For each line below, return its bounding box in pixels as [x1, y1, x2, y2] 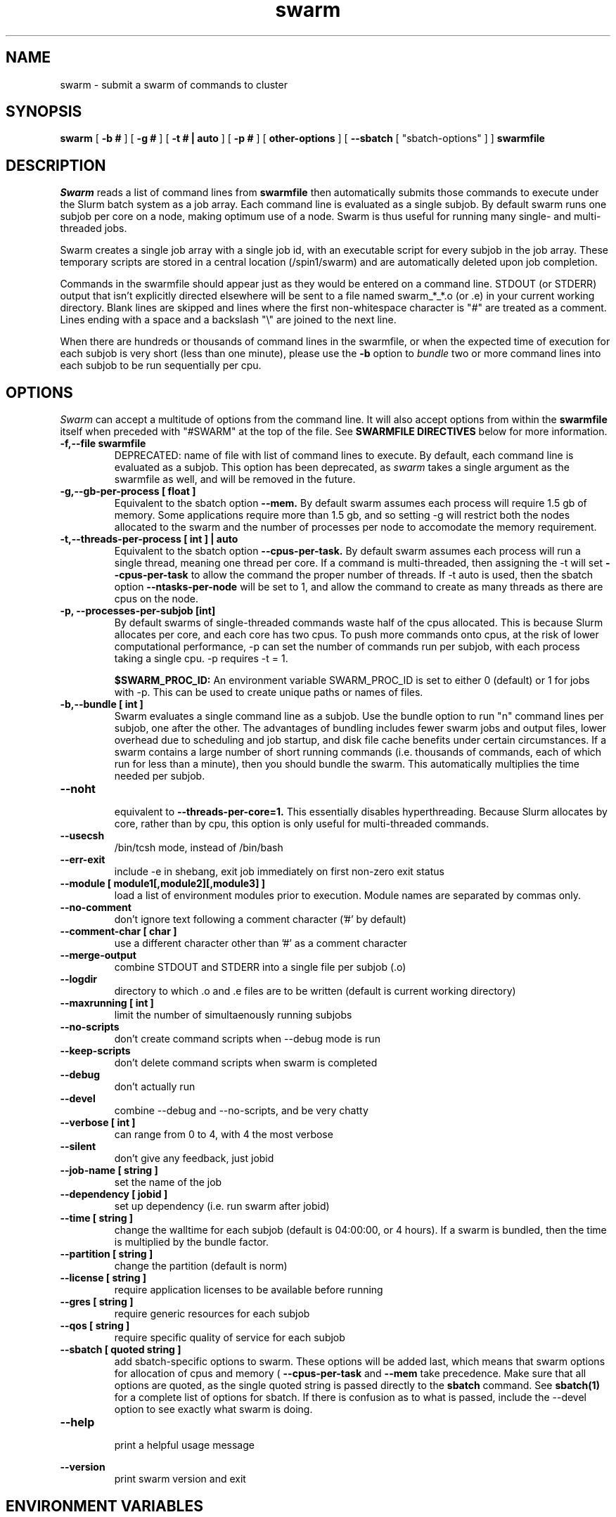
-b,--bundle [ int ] [60, 698, 143, 711]
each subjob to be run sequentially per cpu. [60, 359, 262, 372]
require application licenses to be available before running [114, 1284, 383, 1296]
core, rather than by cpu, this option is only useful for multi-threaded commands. [114, 818, 489, 830]
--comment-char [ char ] [60, 925, 177, 938]
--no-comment [60, 901, 131, 914]
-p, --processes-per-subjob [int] [60, 605, 216, 617]
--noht [60, 782, 96, 796]
